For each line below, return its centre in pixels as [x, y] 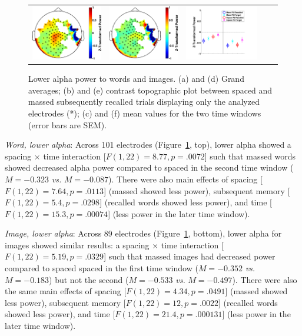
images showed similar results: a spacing [77, 244]
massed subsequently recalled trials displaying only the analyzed [144, 102]
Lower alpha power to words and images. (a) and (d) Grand [136, 79]
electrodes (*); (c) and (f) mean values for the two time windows [145, 113]
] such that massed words [250, 156]
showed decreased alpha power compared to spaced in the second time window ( [149, 167]
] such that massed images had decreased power [190, 256]
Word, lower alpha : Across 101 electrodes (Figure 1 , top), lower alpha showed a [148, 144]
